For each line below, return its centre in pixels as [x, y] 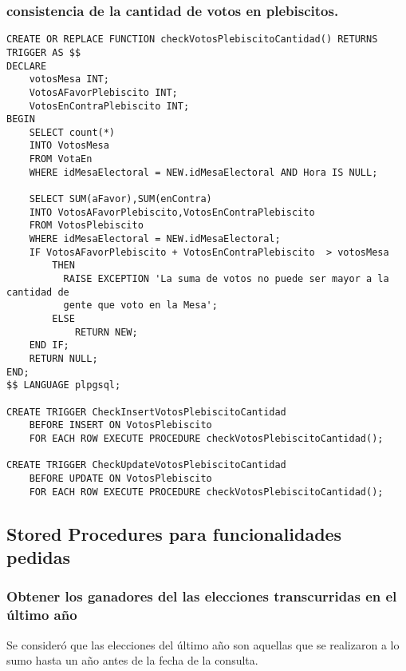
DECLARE [27, 66]
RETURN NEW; [106, 332]
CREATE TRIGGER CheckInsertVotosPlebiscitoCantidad [146, 412]
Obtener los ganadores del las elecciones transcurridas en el [202, 596]
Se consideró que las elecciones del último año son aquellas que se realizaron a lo [203, 644]
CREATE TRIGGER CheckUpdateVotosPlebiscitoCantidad [146, 465]
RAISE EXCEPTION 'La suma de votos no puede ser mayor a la [226, 279]
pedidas [38, 556]
